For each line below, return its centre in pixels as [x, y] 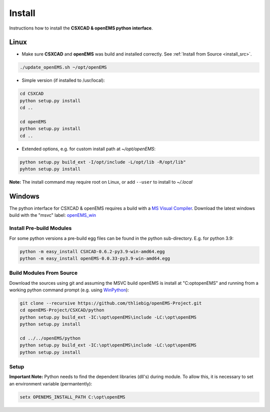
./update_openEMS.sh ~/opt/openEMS [63, 67]
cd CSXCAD [32, 94]
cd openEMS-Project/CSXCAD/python [62, 310]
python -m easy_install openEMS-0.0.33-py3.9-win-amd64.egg [95, 258]
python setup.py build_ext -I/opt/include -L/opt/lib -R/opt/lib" [103, 162]
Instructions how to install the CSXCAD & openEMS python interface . [81, 28]
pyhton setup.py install [50, 169]
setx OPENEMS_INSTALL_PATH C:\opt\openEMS [72, 397]
